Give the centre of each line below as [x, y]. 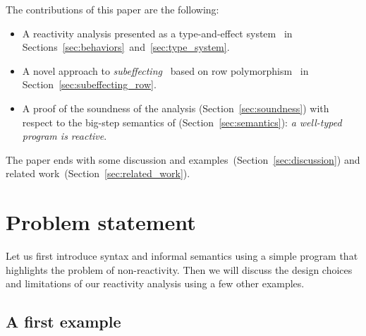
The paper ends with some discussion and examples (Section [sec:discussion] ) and [183, 159]
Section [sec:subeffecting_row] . [89, 84]
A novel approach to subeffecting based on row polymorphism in [165, 70]
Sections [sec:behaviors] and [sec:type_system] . [126, 47]
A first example [63, 322]
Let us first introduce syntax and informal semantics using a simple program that [182, 256]
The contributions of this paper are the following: [112, 9]
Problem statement [101, 222]
